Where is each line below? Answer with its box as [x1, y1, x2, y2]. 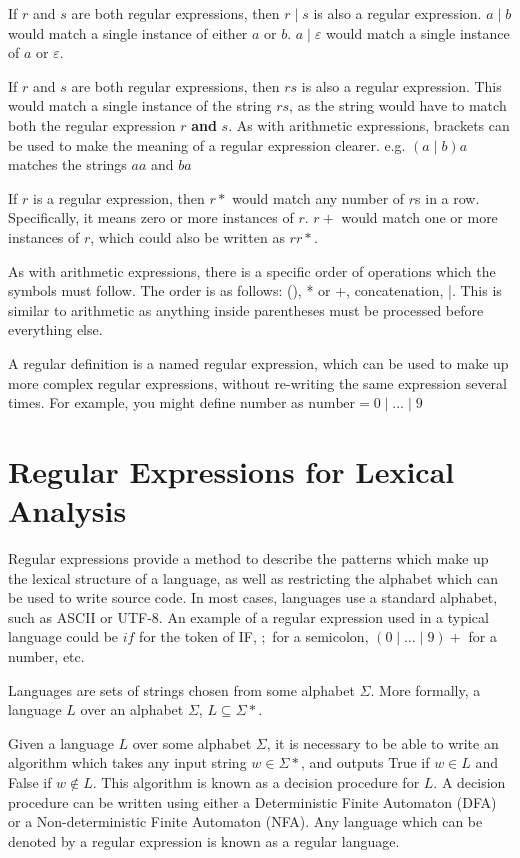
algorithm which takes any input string [8, 752, 247, 773]
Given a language [8, 732, 114, 753]
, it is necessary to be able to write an [266, 732, 499, 753]
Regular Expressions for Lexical [8, 450, 455, 491]
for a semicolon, [272, 626, 369, 647]
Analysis [8, 490, 127, 531]
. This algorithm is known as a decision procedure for [92, 771, 420, 792]
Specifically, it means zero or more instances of [8, 207, 294, 228]
